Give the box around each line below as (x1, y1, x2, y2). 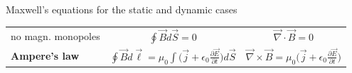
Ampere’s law (11, 48, 80, 62)
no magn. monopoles (11, 28, 100, 43)
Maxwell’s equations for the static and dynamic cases (6, 2, 238, 16)
